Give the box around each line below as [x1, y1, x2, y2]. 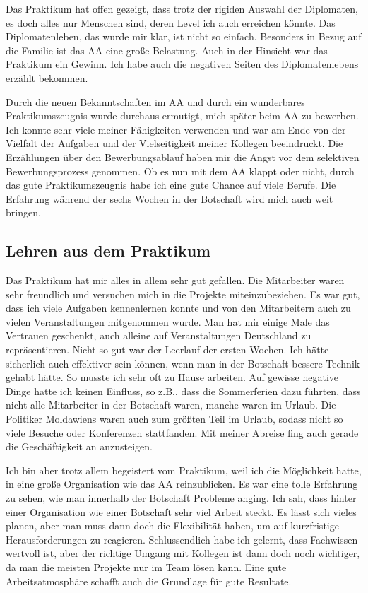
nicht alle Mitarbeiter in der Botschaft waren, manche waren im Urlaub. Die [6, 397, 336, 412]
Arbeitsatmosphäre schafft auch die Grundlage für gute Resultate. [6, 573, 292, 588]
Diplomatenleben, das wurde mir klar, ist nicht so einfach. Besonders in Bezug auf [6, 29, 362, 44]
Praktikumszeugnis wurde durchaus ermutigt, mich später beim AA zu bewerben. [6, 108, 359, 123]
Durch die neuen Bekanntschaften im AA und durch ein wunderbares [6, 94, 305, 109]
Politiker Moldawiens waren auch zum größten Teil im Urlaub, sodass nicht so [6, 411, 343, 426]
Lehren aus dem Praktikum [6, 240, 211, 262]
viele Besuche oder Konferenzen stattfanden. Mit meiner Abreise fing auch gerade [6, 425, 359, 440]
